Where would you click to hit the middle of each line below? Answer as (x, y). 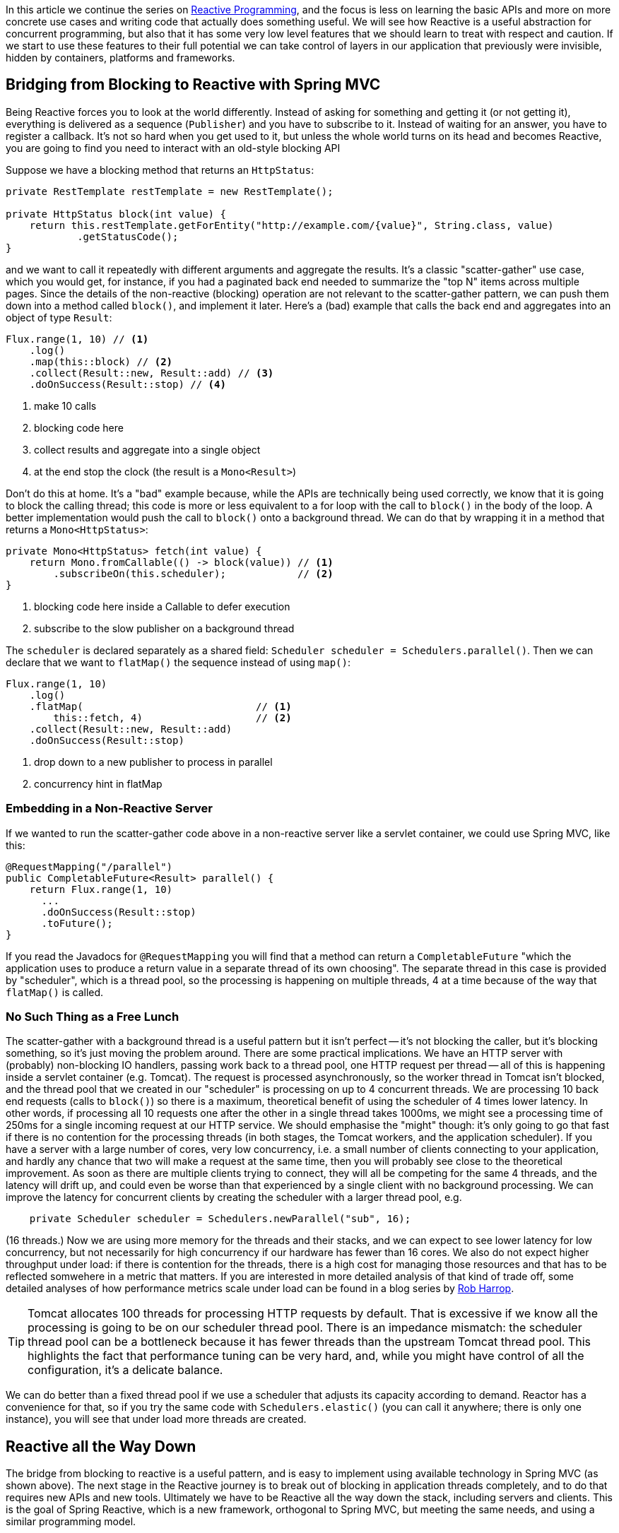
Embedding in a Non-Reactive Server (110, 809)
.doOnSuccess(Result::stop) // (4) (128, 384)
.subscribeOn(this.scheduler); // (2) (193, 573)
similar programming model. (71, 1522)
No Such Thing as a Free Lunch (93, 1016)
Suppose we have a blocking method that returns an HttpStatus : (160, 170)
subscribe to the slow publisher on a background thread (164, 628)
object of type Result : (59, 317)
